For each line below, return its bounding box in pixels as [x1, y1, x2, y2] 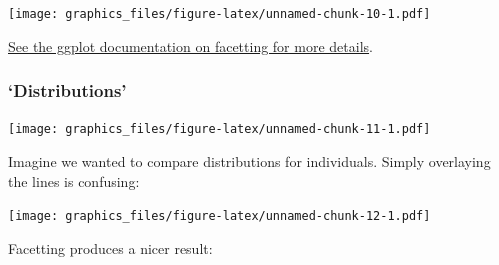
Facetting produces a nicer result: [8, 237, 213, 258]
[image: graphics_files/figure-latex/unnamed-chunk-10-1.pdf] [8, 7, 431, 21]
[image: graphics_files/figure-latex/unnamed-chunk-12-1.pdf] [8, 209, 431, 224]
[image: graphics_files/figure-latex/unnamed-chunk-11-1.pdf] [8, 122, 431, 137]
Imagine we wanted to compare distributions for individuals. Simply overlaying [8, 151, 491, 172]
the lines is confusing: [8, 170, 140, 191]
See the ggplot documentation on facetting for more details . [8, 35, 373, 56]
